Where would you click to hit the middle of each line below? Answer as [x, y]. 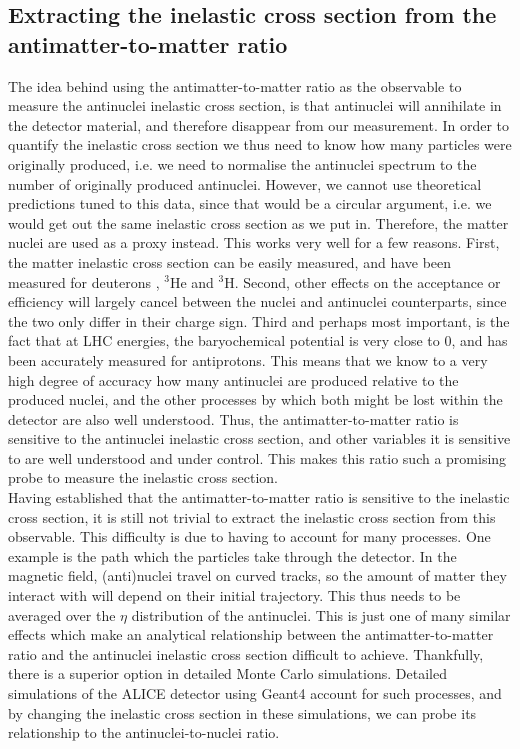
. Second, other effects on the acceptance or [367, 281]
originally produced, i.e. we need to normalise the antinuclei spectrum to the [242, 163]
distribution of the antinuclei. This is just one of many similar [321, 614]
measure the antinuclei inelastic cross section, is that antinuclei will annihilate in [255, 105]
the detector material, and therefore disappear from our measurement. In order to [259, 124]
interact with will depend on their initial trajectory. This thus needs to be [234, 595]
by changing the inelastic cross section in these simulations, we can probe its [242, 712]
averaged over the [62, 614]
